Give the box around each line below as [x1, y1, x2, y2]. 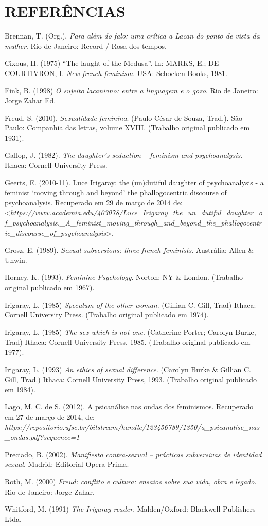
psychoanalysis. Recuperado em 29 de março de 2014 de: [5, 197, 183, 208]
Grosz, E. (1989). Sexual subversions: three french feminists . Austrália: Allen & [5, 245, 254, 255]
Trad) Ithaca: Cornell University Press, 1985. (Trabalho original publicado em [5, 336, 251, 347]
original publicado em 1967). [5, 282, 95, 292]
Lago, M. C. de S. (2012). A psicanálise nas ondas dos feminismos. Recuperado [5, 401, 254, 412]
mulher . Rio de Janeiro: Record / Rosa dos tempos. [5, 40, 167, 51]
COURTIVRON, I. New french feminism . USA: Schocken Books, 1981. [5, 67, 227, 78]
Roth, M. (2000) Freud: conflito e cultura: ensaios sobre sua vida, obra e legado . [5, 476, 257, 486]
